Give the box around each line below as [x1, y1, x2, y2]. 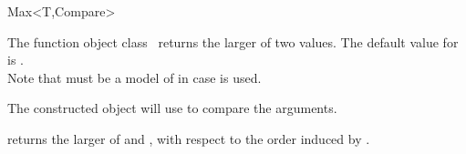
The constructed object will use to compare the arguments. [7, 98, 337, 118]
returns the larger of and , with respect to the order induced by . [7, 128, 370, 148]
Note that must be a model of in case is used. [7, 67, 262, 87]
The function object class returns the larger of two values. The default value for [7, 32, 459, 51]
